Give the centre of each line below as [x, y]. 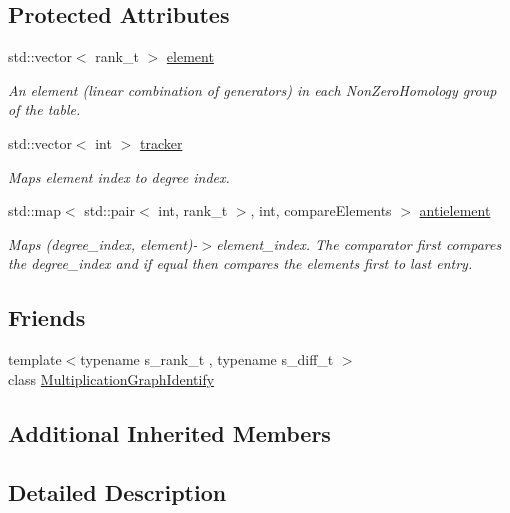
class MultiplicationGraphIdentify [111, 378]
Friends [47, 317]
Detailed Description [117, 491]
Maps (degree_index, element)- [103, 243]
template [35, 359]
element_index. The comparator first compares [359, 243]
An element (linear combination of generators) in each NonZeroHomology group [252, 89]
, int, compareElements [321, 210]
